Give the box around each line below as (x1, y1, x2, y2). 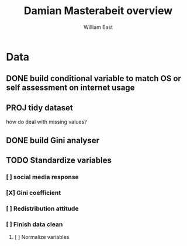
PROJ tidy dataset (6, 103, 73, 113)
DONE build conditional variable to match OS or (6, 73, 181, 83)
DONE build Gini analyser (6, 135, 100, 145)
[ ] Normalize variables (14, 233, 70, 240)
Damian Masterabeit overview (23, 4, 173, 18)
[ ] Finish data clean (6, 220, 63, 228)
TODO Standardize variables (6, 155, 112, 165)
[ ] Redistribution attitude (6, 204, 79, 213)
